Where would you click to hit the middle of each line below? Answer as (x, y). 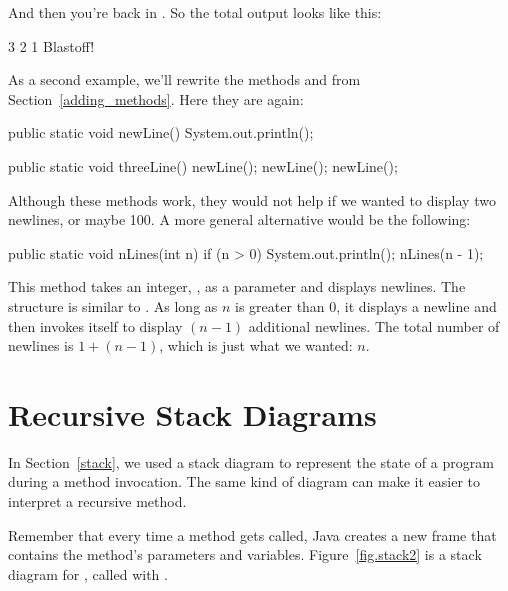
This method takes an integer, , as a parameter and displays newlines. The (237, 286)
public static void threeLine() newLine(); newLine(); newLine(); (203, 165)
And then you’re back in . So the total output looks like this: (195, 12)
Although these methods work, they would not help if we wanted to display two (252, 199)
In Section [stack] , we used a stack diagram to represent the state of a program (251, 461)
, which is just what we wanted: (256, 345)
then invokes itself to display (95, 325)
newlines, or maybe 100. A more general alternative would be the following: (239, 219)
